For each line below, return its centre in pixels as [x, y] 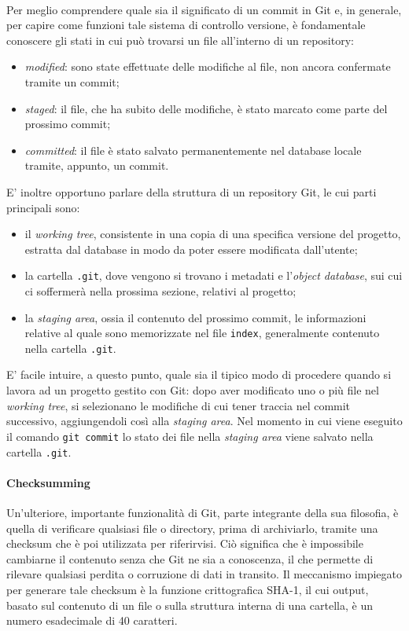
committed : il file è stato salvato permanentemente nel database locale [193, 150]
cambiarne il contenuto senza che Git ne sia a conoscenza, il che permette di [190, 558]
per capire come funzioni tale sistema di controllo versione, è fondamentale [186, 25]
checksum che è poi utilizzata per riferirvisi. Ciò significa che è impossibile [185, 543]
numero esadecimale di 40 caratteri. [92, 620]
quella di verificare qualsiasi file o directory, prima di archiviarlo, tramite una [192, 528]
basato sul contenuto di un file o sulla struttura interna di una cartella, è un [190, 605]
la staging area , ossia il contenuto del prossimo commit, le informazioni [195, 317]
